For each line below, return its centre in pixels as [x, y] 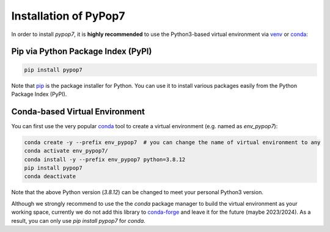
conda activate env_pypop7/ [66, 151]
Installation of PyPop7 [68, 16]
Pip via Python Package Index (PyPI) [82, 52]
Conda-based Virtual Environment [78, 111]
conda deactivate [50, 176]
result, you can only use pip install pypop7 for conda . [79, 220]
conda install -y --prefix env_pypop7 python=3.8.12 [105, 159]
